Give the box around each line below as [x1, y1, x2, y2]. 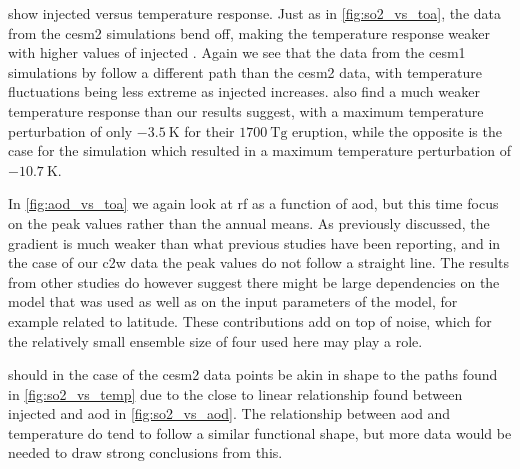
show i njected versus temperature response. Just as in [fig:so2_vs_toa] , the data [8, 3, 502, 23]
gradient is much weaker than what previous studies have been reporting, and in [8, 232, 501, 253]
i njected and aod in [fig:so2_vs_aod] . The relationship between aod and [8, 403, 451, 424]
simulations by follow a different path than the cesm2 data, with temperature [8, 61, 483, 82]
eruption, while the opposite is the [292, 120, 502, 141]
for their [184, 120, 235, 141]
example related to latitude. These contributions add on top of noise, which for [8, 310, 492, 331]
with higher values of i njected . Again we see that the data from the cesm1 [8, 42, 466, 63]
